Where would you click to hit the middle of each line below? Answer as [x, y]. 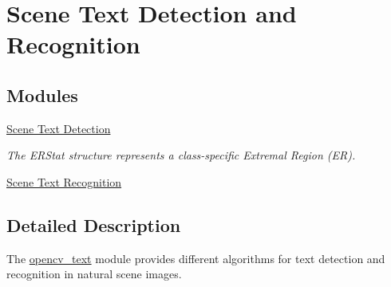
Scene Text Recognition [64, 181]
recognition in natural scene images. [94, 274]
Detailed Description [94, 224]
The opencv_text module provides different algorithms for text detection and [196, 258]
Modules [42, 94]
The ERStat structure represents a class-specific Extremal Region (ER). [181, 155]
